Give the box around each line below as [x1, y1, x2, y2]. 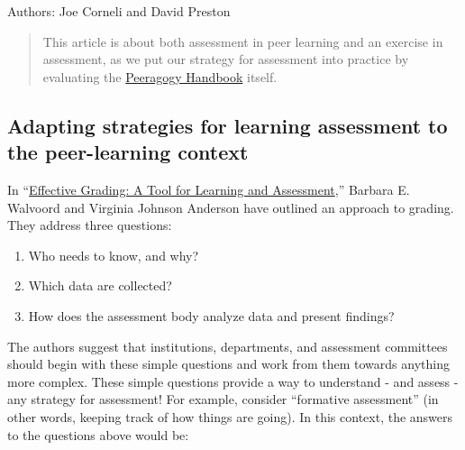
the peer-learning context [7, 138, 249, 166]
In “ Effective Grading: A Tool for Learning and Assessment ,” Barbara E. [7, 179, 410, 198]
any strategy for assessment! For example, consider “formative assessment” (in [7, 390, 439, 409]
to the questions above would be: [7, 425, 189, 444]
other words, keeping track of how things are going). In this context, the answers [7, 407, 453, 426]
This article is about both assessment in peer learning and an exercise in [42, 32, 443, 51]
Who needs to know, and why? [28, 245, 199, 264]
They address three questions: [7, 216, 172, 234]
